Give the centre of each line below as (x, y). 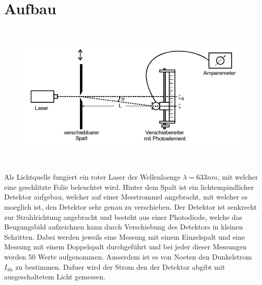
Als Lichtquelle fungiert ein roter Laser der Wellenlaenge (92, 177)
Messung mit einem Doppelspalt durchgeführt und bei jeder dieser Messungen (125, 247)
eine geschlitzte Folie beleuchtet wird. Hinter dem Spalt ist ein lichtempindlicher (129, 187)
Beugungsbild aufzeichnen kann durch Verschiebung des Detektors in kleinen (124, 227)
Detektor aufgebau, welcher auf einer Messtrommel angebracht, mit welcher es (126, 197)
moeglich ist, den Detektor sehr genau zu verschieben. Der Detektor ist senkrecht (130, 207)
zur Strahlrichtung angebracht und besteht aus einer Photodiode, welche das (123, 217)
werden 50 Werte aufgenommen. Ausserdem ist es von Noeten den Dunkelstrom (128, 257)
